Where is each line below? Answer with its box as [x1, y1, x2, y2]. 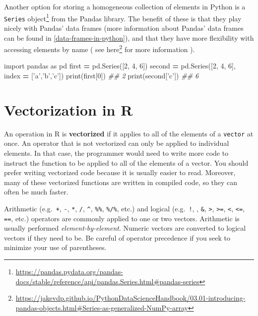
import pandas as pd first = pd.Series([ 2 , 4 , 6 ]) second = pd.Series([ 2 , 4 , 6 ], [4, 61, 236, 71]
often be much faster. [4, 187, 68, 197]
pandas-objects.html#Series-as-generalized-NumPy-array [15, 302, 188, 313]
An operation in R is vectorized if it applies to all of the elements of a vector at [4, 128, 254, 138]
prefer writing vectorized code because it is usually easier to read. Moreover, [4, 167, 236, 178]
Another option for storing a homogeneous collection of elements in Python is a [4, 1, 246, 11]
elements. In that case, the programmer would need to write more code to [4, 147, 229, 158]
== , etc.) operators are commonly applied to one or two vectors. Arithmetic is [4, 213, 240, 223]
